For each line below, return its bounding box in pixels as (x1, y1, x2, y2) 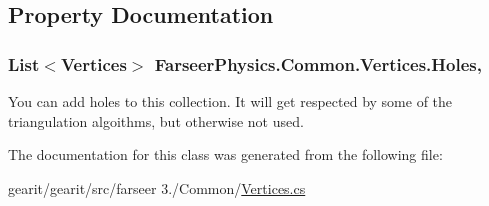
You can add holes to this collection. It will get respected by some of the (8, 91, 453, 111)
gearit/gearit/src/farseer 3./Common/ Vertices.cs (8, 177, 306, 198)
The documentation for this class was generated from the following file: (8, 144, 443, 165)
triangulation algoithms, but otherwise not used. (8, 110, 304, 131)
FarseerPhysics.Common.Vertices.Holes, (154, 51, 482, 76)
